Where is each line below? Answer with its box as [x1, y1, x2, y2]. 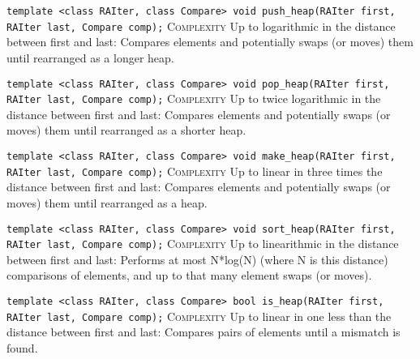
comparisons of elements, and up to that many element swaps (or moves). [6, 267, 372, 284]
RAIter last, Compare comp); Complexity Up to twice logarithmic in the [6, 90, 381, 107]
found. [6, 339, 38, 356]
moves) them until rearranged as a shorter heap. [6, 122, 246, 139]
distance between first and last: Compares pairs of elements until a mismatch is [6, 323, 401, 340]
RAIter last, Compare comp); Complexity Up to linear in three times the [6, 162, 383, 179]
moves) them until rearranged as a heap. [6, 194, 208, 211]
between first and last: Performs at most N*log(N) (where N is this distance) [6, 250, 388, 267]
